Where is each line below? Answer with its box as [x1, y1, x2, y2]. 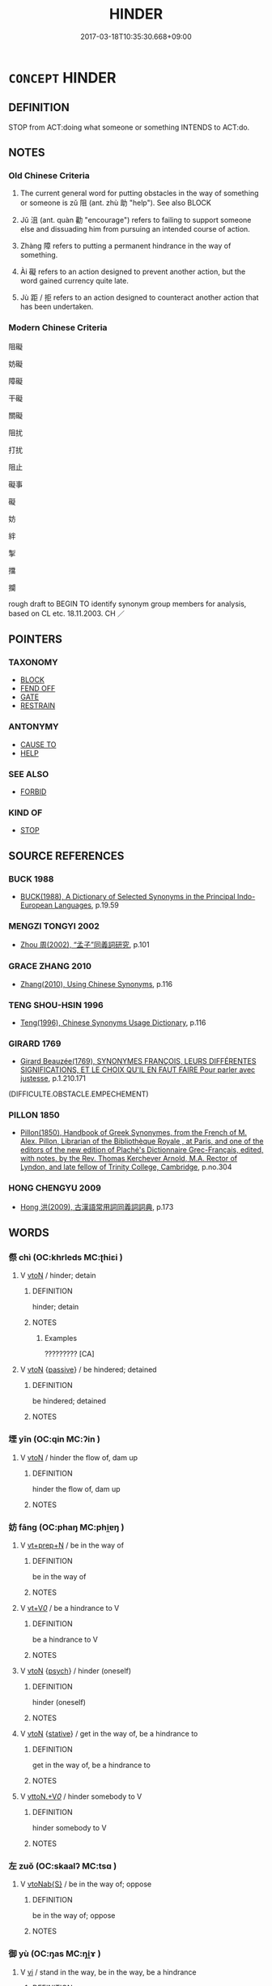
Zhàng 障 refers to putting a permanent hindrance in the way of [19, 241, 232, 251]
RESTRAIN [19, 701, 56, 711]
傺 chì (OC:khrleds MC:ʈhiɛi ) [8, 1252, 123, 1263]
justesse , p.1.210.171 [19, 1074, 87, 1083]
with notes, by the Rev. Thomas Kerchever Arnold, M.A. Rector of [19, 1154, 238, 1164]
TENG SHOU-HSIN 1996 [8, 999, 104, 1010]
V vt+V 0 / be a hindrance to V [19, 1604, 120, 1613]
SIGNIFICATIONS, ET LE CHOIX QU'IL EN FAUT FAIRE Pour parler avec [19, 1065, 256, 1074]
